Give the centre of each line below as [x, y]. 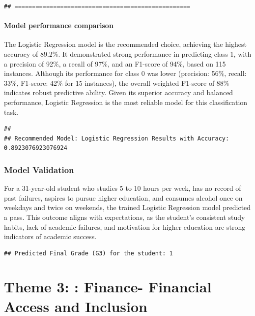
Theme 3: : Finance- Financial [108, 287]
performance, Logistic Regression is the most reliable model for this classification [126, 102]
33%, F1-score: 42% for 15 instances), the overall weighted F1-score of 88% [117, 83]
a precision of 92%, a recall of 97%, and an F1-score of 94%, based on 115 [115, 63]
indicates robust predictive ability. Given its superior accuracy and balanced [119, 92]
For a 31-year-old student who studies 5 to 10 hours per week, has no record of [123, 188]
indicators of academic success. [50, 236]
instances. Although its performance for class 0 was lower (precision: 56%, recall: [125, 73]
